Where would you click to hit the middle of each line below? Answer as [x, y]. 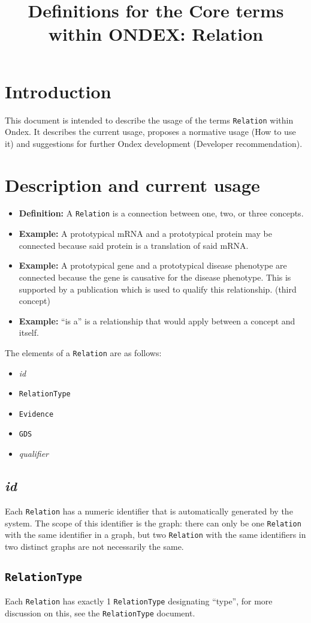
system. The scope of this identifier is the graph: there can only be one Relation [153, 523]
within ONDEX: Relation [156, 34]
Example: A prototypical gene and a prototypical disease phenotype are [153, 265]
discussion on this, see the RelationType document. [100, 613]
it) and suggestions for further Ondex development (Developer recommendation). [154, 143]
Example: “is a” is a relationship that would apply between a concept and [157, 320]
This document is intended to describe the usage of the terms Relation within [149, 120]
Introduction [58, 91]
